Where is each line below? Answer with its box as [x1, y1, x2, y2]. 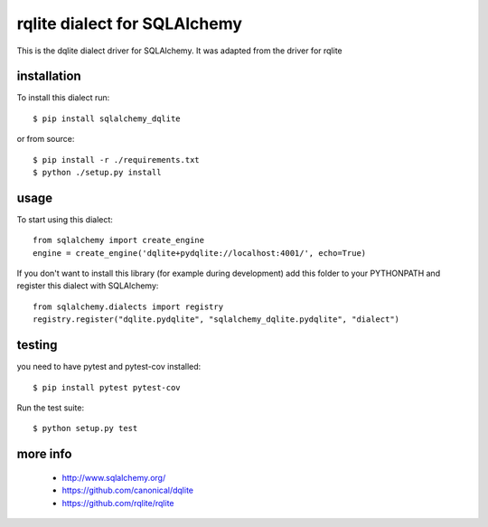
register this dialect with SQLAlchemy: [16, 280, 159, 291]
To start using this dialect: [16, 213, 113, 225]
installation [16, 69, 81, 84]
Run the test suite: [16, 402, 85, 413]
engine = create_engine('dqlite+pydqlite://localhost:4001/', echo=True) [33, 248, 367, 258]
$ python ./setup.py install [33, 167, 162, 178]
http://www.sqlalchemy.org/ [61, 472, 166, 483]
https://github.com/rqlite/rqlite [61, 497, 174, 508]
